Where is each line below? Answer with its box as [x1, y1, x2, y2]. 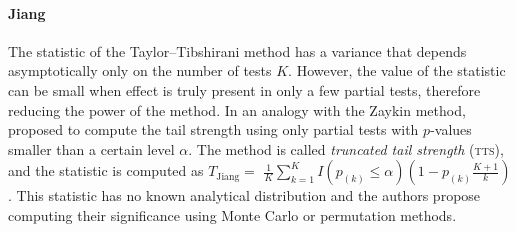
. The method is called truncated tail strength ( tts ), [188, 138, 504, 159]
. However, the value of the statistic [288, 60, 506, 81]
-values [430, 119, 472, 140]
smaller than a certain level [8, 138, 175, 159]
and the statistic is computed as [8, 160, 204, 181]
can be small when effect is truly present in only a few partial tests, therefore [8, 79, 481, 100]
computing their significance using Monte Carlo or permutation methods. [8, 204, 457, 225]
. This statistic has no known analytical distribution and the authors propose [8, 185, 481, 206]
